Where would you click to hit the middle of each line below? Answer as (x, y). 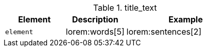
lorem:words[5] (95, 32)
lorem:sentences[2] (164, 32)
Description (95, 19)
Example (186, 19)
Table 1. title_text (125, 8)
